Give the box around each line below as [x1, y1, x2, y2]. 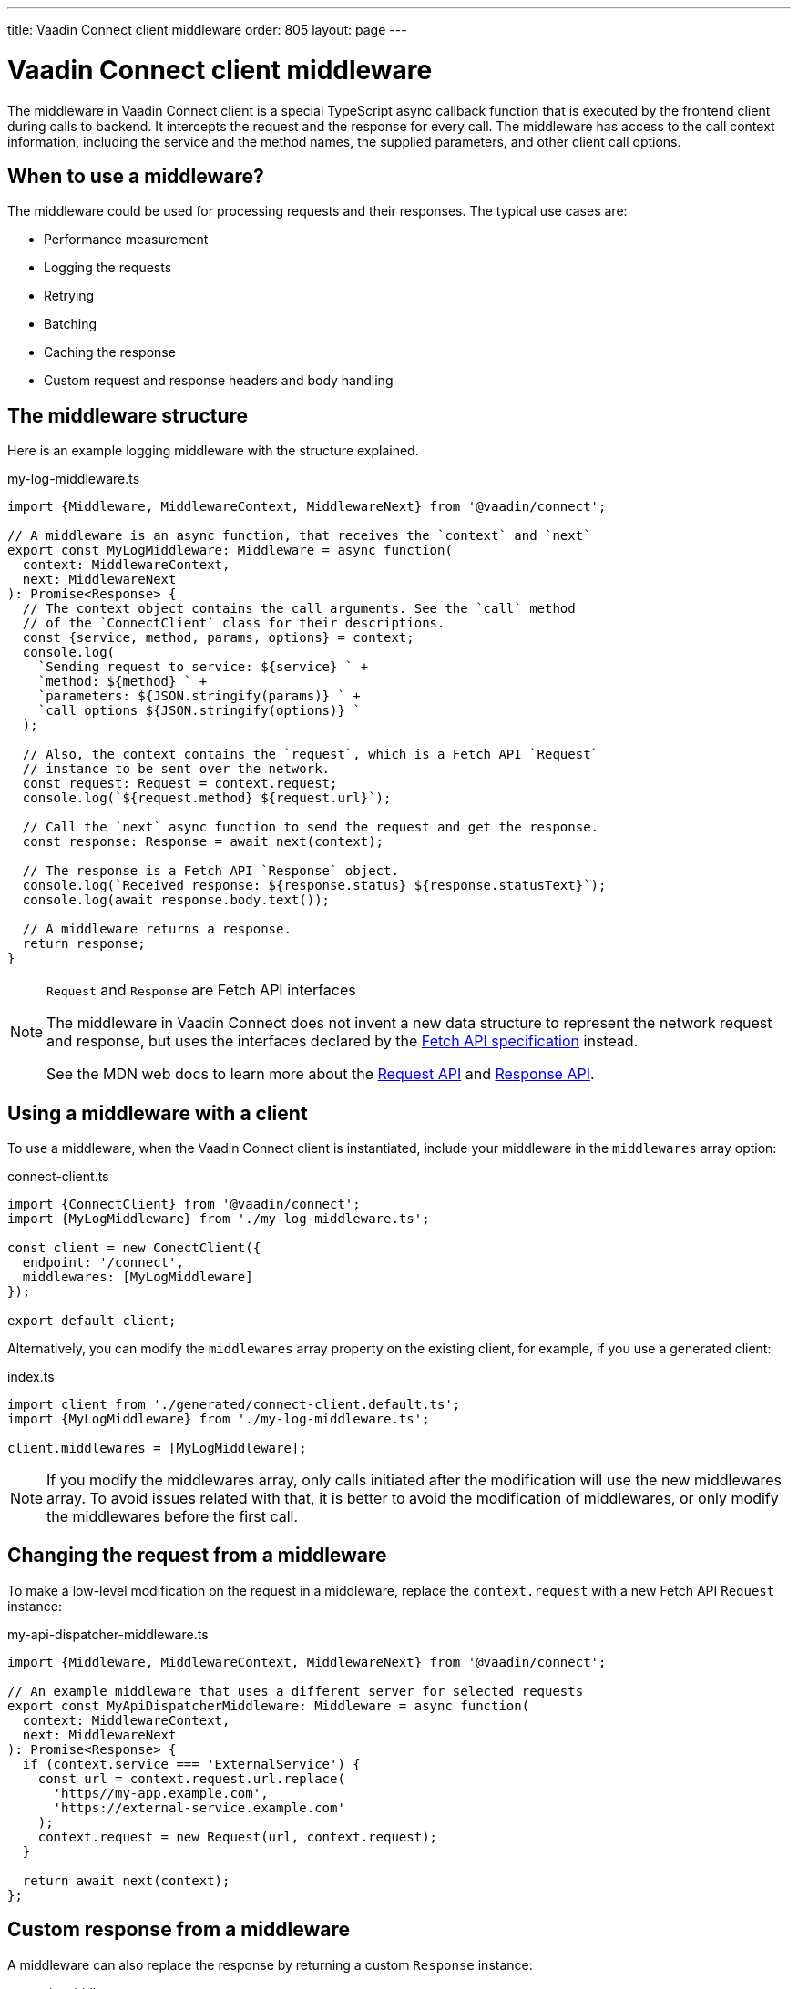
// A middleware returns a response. [22, 922, 292, 937]
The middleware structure [7, 403, 249, 427]
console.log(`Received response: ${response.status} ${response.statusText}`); [22, 878, 607, 893]
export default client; [7, 1313, 177, 1329]
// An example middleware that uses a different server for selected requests [7, 1683, 584, 1698]
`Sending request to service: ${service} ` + [37, 659, 369, 675]
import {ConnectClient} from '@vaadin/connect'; [7, 1197, 361, 1212]
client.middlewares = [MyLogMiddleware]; [7, 1441, 307, 1456]
